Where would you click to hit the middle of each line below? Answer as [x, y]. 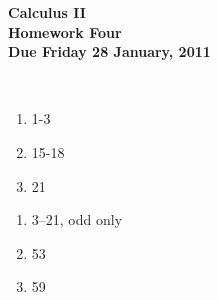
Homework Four [65, 31]
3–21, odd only [77, 219]
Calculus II [47, 12]
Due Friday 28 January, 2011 [109, 51]
